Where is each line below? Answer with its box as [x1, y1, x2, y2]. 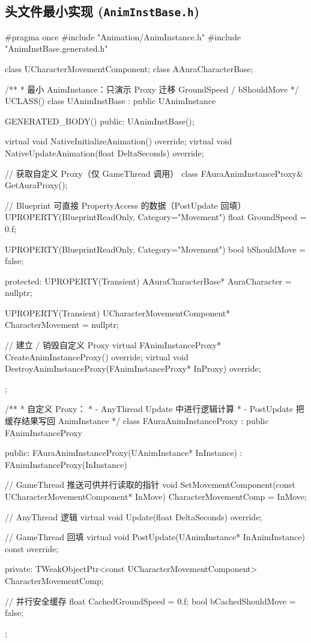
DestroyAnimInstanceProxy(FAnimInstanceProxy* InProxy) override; [5, 362, 261, 375]
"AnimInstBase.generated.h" [5, 42, 108, 55]
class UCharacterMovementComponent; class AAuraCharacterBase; [5, 62, 253, 75]
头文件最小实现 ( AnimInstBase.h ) [5, 2, 200, 20]
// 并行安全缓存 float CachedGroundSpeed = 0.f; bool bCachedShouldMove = [5, 594, 296, 607]
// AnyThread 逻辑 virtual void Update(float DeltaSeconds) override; [5, 510, 262, 523]
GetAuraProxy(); [5, 179, 68, 191]
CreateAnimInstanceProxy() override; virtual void [5, 350, 189, 363]
